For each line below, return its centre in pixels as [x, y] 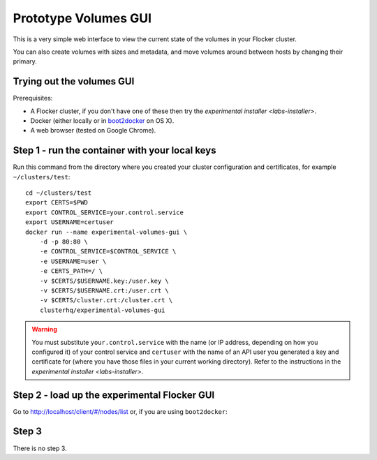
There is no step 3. [40, 448]
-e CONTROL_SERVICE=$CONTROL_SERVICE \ [108, 252]
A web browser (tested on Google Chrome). [93, 131]
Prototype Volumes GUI [82, 18]
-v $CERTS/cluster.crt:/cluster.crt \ [106, 301]
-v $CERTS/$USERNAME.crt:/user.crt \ [104, 291]
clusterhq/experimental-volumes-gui [102, 310]
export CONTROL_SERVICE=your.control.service [105, 212]
